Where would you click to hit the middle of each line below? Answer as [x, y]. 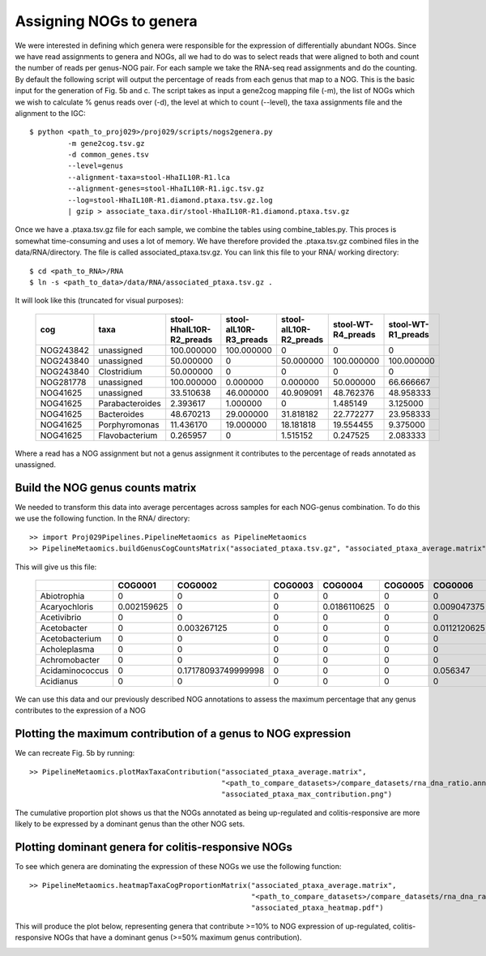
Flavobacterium [128, 435]
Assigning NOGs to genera [106, 21]
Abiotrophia [62, 596]
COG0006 [453, 585]
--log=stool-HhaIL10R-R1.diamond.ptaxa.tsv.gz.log [170, 200]
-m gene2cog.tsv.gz [106, 143]
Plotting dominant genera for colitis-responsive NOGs [154, 847]
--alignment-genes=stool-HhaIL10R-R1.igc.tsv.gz [166, 189]
